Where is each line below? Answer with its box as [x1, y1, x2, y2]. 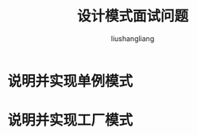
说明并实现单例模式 [7, 72, 133, 90]
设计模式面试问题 [76, 7, 188, 25]
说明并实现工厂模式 [7, 111, 133, 129]
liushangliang [110, 33, 155, 43]
